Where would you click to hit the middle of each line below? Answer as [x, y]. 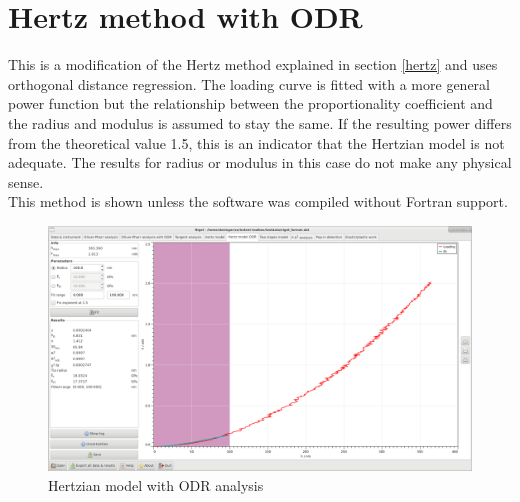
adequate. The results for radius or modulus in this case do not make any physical [260, 162]
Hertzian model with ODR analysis [156, 484]
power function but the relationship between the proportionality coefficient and [250, 103]
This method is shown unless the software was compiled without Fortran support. [258, 201]
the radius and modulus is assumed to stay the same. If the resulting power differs [260, 122]
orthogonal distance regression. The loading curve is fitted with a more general [249, 83]
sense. [26, 181]
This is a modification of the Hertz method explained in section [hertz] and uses [253, 64]
